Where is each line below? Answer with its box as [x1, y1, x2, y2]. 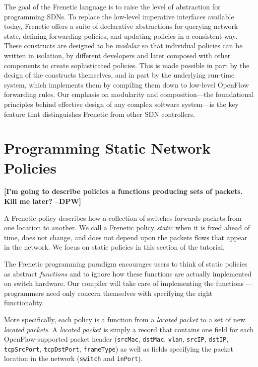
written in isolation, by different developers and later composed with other [4, 50, 231, 60]
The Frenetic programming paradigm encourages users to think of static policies [4, 259, 248, 269]
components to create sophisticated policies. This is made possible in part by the [4, 60, 250, 70]
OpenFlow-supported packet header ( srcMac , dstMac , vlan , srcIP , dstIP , [4, 334, 229, 344]
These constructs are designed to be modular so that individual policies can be [4, 40, 243, 51]
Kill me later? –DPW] [4, 196, 81, 206]
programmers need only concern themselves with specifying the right [4, 287, 213, 298]
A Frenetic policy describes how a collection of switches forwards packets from [4, 212, 242, 223]
